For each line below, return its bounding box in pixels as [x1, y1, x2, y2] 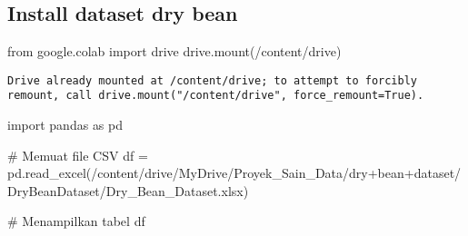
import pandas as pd [7, 115, 124, 134]
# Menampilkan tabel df [7, 211, 145, 231]
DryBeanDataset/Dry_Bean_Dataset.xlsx [7, 181, 244, 200]
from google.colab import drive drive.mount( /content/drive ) [7, 42, 342, 61]
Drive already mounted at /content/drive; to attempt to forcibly [7, 74, 418, 87]
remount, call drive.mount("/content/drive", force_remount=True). [7, 89, 424, 103]
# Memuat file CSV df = [7, 145, 148, 164]
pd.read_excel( [7, 163, 92, 182]
